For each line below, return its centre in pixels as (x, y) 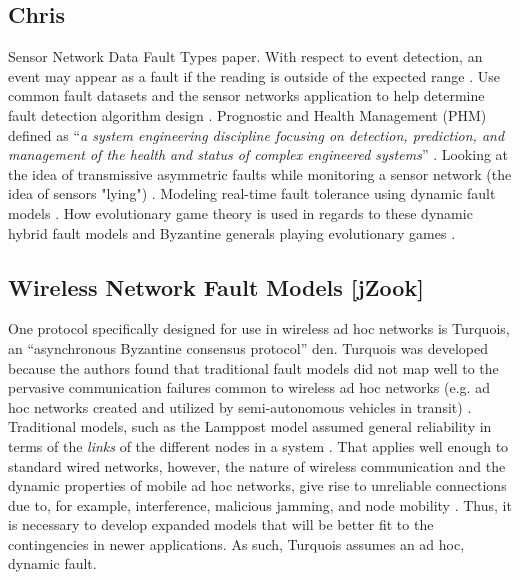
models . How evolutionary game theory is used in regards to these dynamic (240, 212)
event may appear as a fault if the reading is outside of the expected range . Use (254, 75)
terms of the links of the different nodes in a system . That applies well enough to (258, 445)
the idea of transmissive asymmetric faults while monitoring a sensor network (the (260, 173)
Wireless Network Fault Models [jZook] (216, 286)
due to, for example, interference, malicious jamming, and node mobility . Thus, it (260, 504)
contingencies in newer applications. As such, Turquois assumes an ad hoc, (236, 543)
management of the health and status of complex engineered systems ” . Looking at (258, 154)
